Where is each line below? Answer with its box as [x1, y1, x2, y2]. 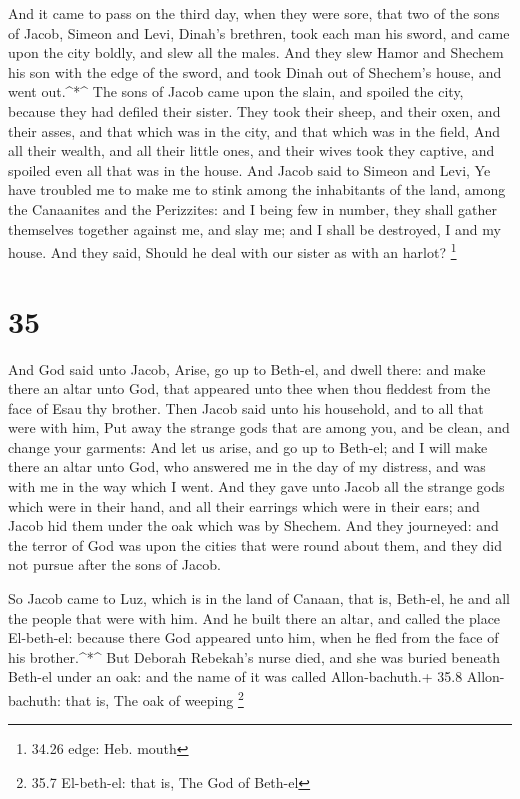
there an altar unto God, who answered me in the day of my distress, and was [8, 456, 486, 477]
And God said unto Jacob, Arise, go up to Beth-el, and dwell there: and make [8, 358, 486, 379]
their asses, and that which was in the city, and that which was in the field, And [8, 120, 500, 141]
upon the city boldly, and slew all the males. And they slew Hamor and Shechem [8, 42, 504, 63]
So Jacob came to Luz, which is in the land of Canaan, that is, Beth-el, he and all [8, 588, 510, 609]
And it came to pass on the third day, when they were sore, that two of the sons [8, 3, 500, 23]
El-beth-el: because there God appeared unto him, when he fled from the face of [8, 627, 499, 648]
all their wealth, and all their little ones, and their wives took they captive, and [8, 140, 495, 161]
